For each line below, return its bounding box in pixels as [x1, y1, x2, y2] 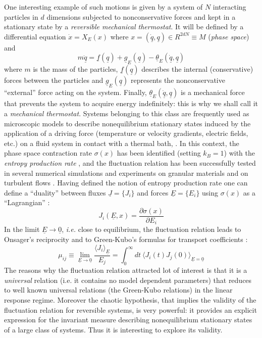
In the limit [4, 224, 40, 234]
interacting [213, 2, 246, 12]
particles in [4, 11, 38, 22]
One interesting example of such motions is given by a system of [4, 2, 203, 12]
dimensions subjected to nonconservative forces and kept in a [46, 11, 236, 22]
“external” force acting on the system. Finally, [4, 87, 147, 98]
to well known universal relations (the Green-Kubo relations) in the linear [4, 284, 233, 295]
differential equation [4, 31, 66, 41]
